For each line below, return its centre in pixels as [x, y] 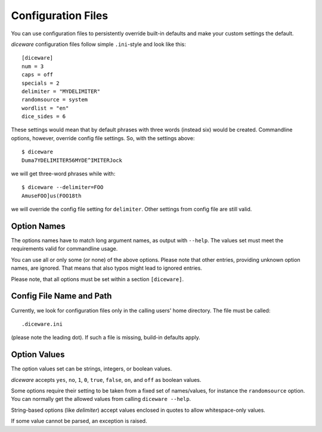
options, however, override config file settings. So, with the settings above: [103, 138]
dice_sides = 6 [44, 117]
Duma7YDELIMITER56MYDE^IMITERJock [72, 160]
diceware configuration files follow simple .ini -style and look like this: [98, 44]
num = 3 [33, 66]
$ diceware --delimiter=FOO [63, 187]
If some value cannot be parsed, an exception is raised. [79, 421]
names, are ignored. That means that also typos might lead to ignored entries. [106, 268]
